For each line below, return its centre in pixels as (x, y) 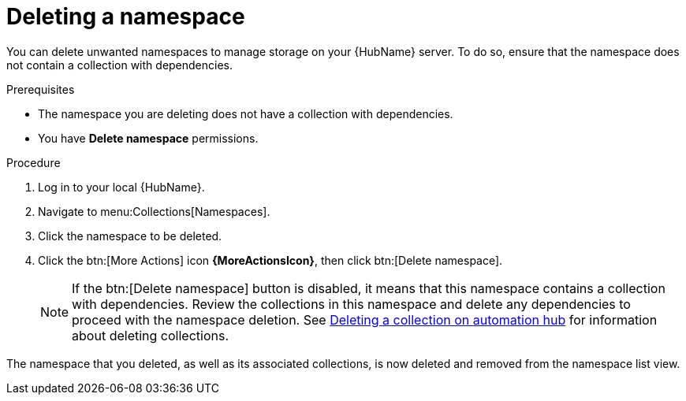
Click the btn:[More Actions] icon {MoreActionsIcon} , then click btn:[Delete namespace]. (270, 260)
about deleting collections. (150, 335)
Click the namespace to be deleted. (130, 236)
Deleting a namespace (126, 17)
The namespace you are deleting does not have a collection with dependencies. (246, 113)
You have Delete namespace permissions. (148, 138)
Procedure (34, 162)
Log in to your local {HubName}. (121, 187)
